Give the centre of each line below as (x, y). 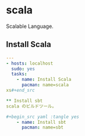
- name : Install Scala (44, 80)
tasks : (19, 74)
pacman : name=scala (45, 85)
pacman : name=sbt (42, 128)
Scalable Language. (30, 26)
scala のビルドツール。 (31, 106)
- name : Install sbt (41, 122)
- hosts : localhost (30, 63)
